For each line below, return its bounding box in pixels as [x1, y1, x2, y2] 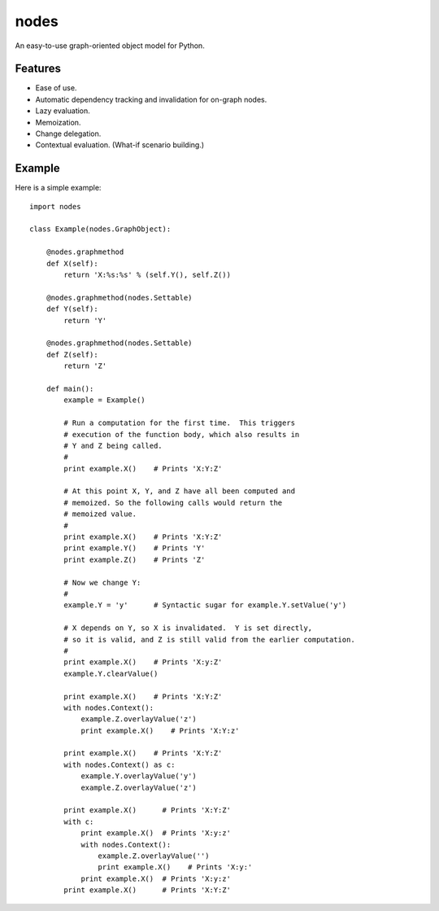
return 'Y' [63, 316, 107, 325]
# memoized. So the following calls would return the [63, 497, 283, 507]
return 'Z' [63, 361, 107, 370]
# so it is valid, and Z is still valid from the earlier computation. [63, 635, 355, 644]
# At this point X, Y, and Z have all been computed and [63, 487, 296, 496]
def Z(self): [46, 350, 98, 359]
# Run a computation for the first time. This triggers [63, 418, 296, 427]
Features [15, 62, 61, 76]
